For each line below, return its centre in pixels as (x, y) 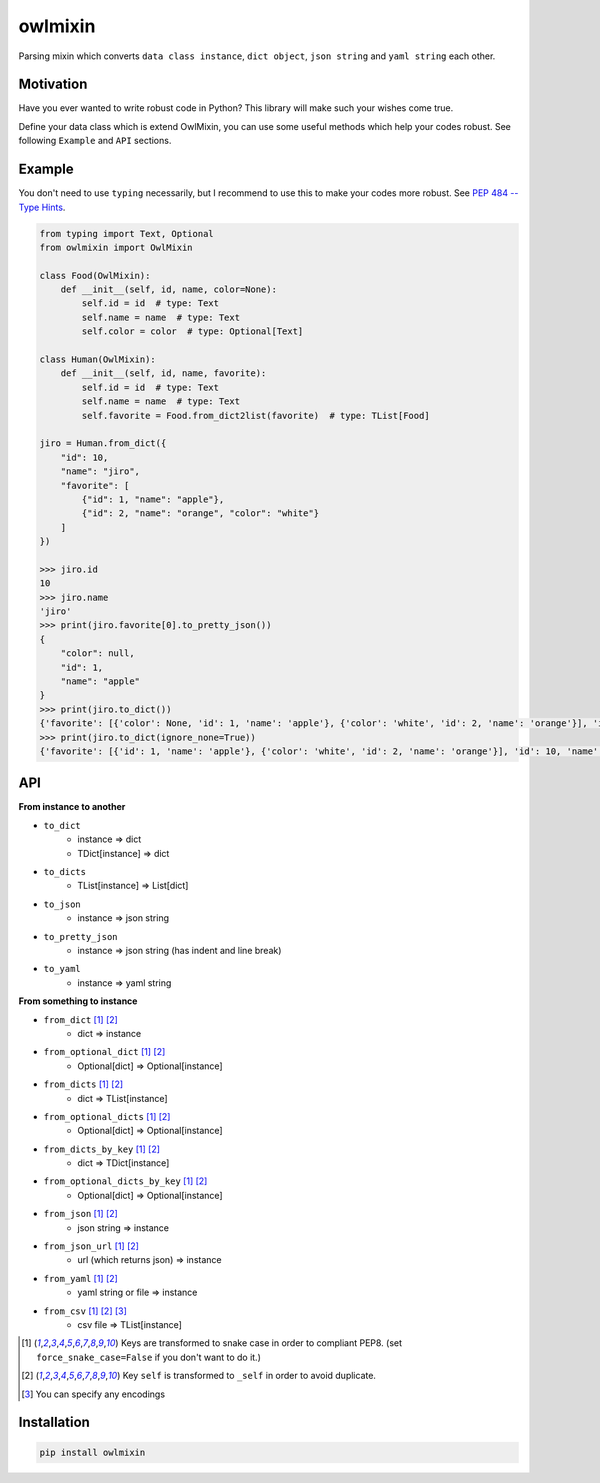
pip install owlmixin (92, 1452)
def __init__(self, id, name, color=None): (168, 289)
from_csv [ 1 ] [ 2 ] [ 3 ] (85, 1311)
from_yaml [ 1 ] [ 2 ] (81, 1278)
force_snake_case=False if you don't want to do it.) (149, 1357)
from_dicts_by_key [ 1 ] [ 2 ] (101, 1149)
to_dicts (65, 872)
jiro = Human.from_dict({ (103, 443)
